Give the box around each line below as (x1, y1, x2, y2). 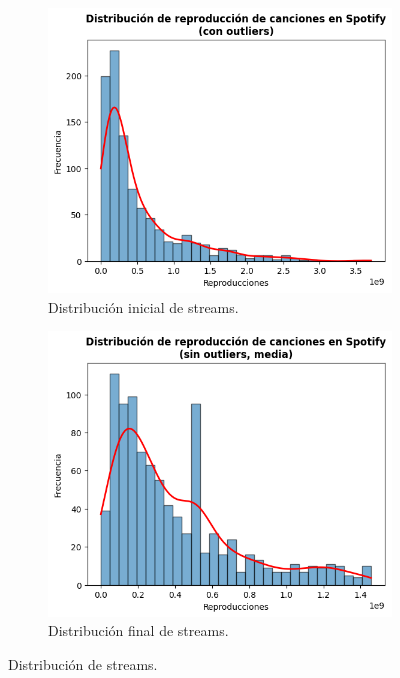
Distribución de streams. (8, 653, 158, 674)
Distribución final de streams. (48, 620, 229, 641)
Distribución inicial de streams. (48, 296, 239, 317)
